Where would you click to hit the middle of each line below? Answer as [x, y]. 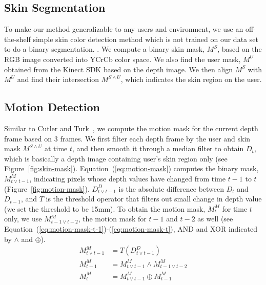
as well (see [215, 219]
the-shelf [17, 39]
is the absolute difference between [171, 188]
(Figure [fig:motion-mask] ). [47, 188]
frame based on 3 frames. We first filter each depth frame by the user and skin [127, 138]
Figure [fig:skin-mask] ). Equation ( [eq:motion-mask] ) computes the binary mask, [131, 168]
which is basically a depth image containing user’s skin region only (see [116, 158]
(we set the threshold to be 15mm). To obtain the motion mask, [105, 208]
